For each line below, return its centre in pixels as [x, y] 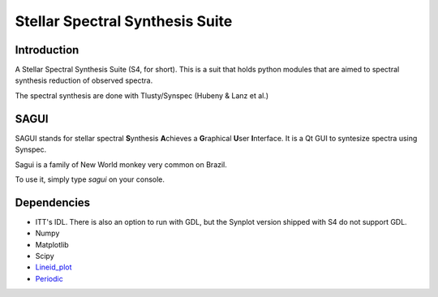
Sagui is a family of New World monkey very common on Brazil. [121, 164]
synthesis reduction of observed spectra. [84, 80]
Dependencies [53, 202]
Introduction [47, 50]
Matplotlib [52, 244]
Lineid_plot [54, 267]
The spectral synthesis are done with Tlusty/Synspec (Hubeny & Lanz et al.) [142, 95]
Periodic [49, 278]
